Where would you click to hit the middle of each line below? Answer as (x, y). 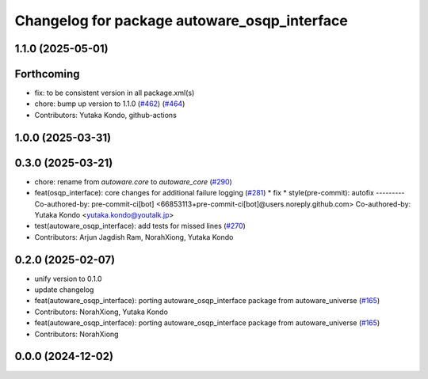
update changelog (64, 290)
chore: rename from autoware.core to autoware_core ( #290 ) (134, 181)
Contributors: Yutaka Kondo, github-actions (106, 115)
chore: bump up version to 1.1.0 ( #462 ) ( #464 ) (110, 104)
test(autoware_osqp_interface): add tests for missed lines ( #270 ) (140, 226)
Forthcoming (47, 74)
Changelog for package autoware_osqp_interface (181, 21)
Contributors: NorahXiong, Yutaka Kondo (101, 312)
